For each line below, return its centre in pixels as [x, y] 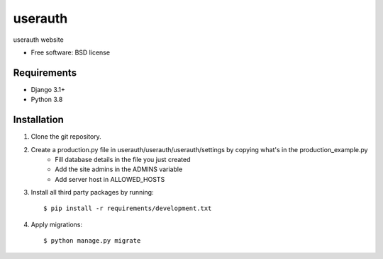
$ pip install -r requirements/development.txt [128, 208]
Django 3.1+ [48, 89]
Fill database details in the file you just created [123, 159]
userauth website [38, 40]
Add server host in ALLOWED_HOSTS [110, 179]
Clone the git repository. [66, 137]
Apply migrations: [57, 224]
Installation [38, 120]
